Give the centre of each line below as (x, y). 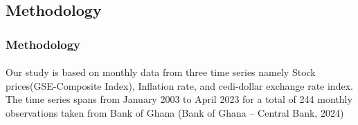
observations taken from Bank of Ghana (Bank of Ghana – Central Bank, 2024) (175, 113)
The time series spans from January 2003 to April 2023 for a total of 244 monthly (179, 99)
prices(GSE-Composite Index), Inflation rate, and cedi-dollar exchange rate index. (179, 85)
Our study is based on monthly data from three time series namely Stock (161, 72)
